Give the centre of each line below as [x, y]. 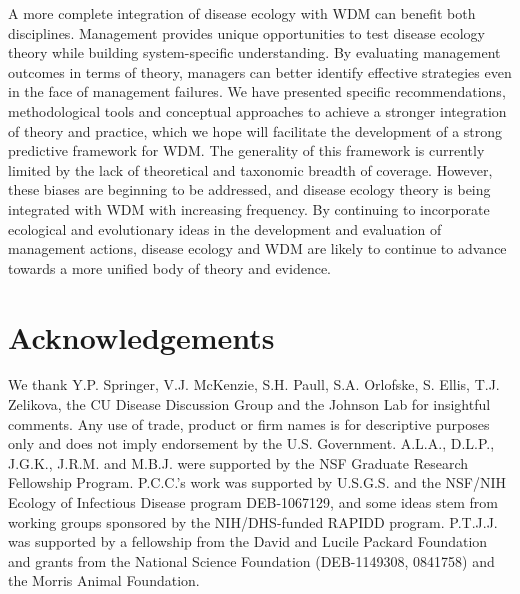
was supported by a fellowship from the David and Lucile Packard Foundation [248, 541]
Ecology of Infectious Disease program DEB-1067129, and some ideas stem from [253, 502]
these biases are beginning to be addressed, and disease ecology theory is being [249, 189]
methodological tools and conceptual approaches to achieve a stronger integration [257, 110]
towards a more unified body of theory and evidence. [169, 267]
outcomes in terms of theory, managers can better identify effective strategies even [260, 71]
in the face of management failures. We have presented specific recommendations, [257, 91]
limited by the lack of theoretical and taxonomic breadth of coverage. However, [250, 169]
